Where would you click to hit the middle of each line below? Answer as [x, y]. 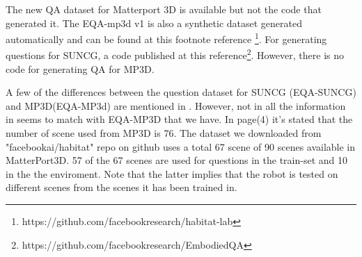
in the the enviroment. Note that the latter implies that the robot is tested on [172, 173]
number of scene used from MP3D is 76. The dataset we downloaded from [164, 133]
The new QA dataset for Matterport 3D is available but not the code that [164, 9]
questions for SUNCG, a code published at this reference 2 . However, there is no [175, 54]
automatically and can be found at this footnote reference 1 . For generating [166, 38]
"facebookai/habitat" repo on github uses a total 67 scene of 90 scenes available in [181, 146]
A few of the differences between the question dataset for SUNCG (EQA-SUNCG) [181, 92]
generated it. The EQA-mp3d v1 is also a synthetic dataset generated [154, 23]
